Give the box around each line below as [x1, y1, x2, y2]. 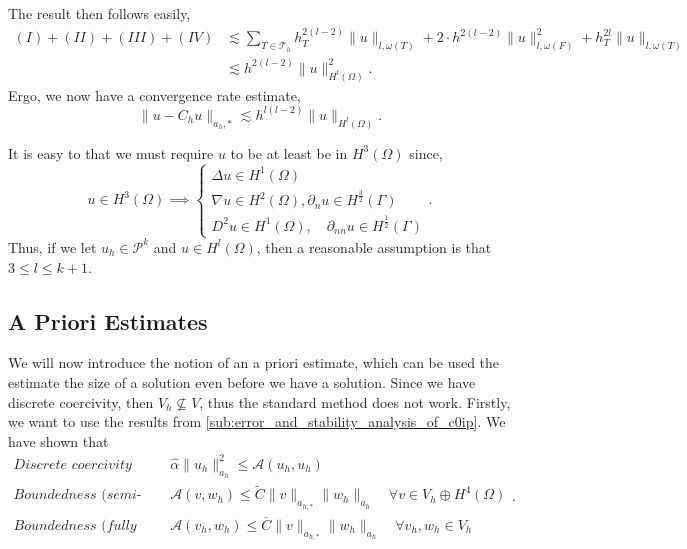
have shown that [8, 430, 109, 451]
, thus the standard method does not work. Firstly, [199, 391, 511, 412]
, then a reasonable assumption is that [256, 236, 492, 257]
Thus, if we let [8, 236, 97, 257]
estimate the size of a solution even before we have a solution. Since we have [8, 371, 476, 392]
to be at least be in [230, 142, 348, 163]
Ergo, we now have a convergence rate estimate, [8, 84, 301, 105]
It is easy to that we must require [8, 142, 214, 163]
